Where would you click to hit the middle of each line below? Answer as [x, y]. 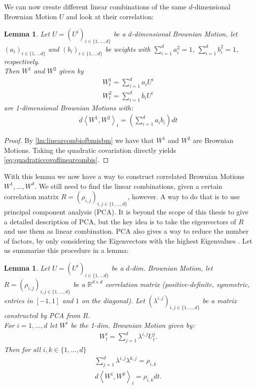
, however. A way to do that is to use [184, 196]
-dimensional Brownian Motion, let [185, 34]
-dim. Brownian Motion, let [171, 267]
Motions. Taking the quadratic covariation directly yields [90, 150]
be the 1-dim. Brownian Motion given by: [133, 325]
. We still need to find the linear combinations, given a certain [128, 186]
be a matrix [219, 300]
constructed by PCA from [42, 315]
